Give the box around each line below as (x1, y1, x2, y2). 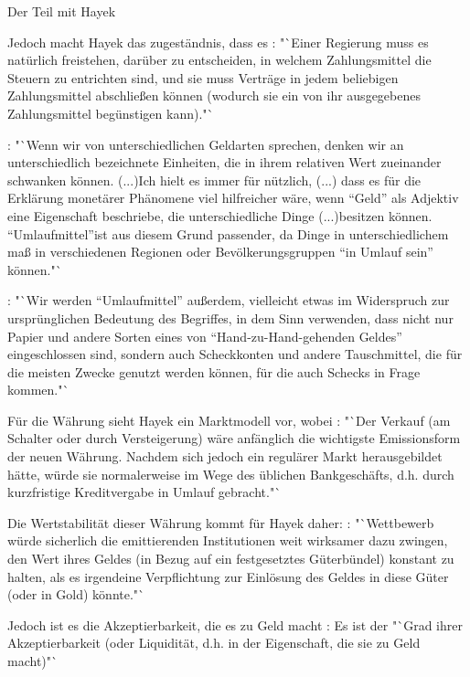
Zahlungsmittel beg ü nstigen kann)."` (7, 103, 214, 122)
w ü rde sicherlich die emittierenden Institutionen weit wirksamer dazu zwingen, (7, 531, 448, 550)
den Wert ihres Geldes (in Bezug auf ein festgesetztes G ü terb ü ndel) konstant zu (7, 549, 454, 568)
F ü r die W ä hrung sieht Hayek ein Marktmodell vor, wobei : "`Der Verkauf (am (7, 410, 451, 429)
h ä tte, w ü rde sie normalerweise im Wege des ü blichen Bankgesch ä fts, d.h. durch (7, 464, 454, 483)
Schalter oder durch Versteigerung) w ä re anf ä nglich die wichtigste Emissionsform (7, 428, 461, 448)
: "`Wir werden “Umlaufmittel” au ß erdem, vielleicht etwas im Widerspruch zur (7, 291, 450, 310)
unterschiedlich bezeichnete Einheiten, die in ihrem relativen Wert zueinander (7, 153, 442, 172)
